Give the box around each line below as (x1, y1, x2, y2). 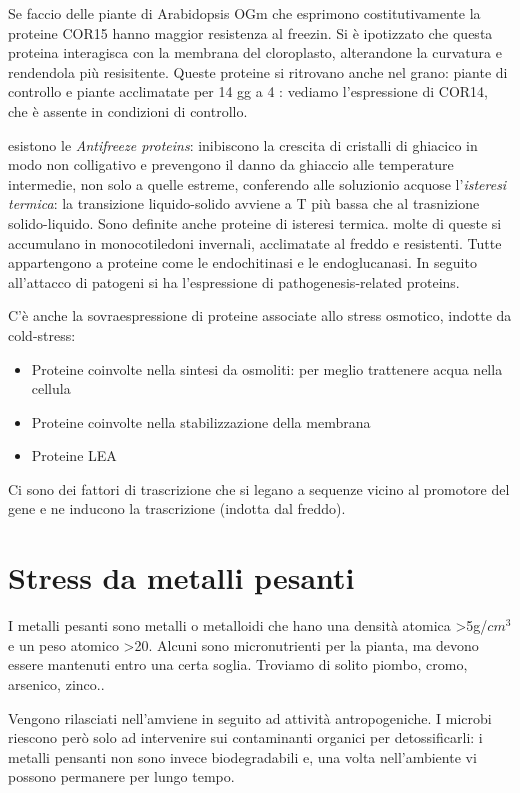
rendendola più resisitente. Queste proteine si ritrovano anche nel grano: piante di (8, 61, 508, 82)
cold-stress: (8, 324, 76, 345)
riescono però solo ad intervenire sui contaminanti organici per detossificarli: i (8, 727, 483, 748)
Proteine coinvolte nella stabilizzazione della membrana (31, 411, 371, 432)
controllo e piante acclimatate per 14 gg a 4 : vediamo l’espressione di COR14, (8, 81, 488, 102)
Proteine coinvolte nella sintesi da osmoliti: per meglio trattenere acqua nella (31, 358, 503, 379)
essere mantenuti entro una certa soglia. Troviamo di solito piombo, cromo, (8, 654, 468, 675)
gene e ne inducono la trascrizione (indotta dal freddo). (8, 498, 346, 519)
